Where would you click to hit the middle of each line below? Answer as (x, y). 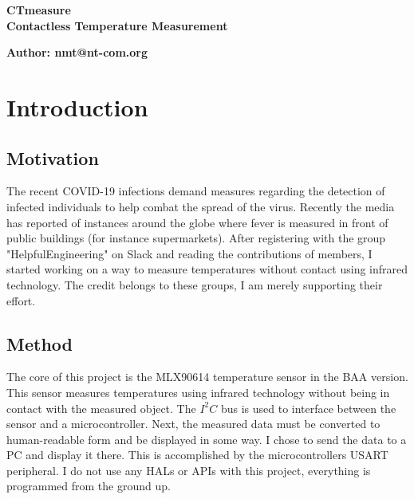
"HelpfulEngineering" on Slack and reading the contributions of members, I (189, 253)
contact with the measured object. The (101, 408)
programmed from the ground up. (89, 486)
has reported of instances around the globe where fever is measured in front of (197, 222)
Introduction (77, 106)
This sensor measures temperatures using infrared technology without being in (198, 392)
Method (39, 343)
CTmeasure (39, 10)
